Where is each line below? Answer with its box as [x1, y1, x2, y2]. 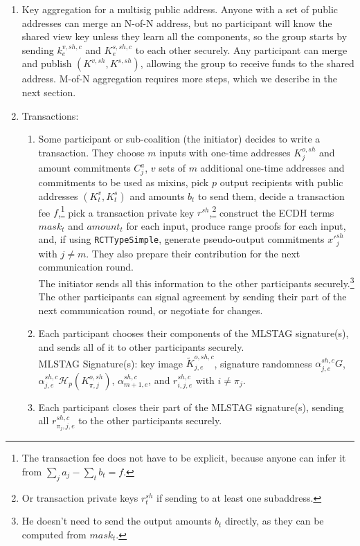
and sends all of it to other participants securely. [38, 340, 244, 354]
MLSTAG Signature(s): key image [38, 356, 183, 370]
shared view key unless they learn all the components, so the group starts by [21, 29, 348, 44]
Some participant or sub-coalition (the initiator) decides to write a [38, 131, 321, 146]
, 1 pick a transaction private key [57, 203, 195, 219]
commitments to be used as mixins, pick [38, 174, 209, 189]
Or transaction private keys [21, 490, 138, 504]
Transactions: [21, 108, 79, 122]
